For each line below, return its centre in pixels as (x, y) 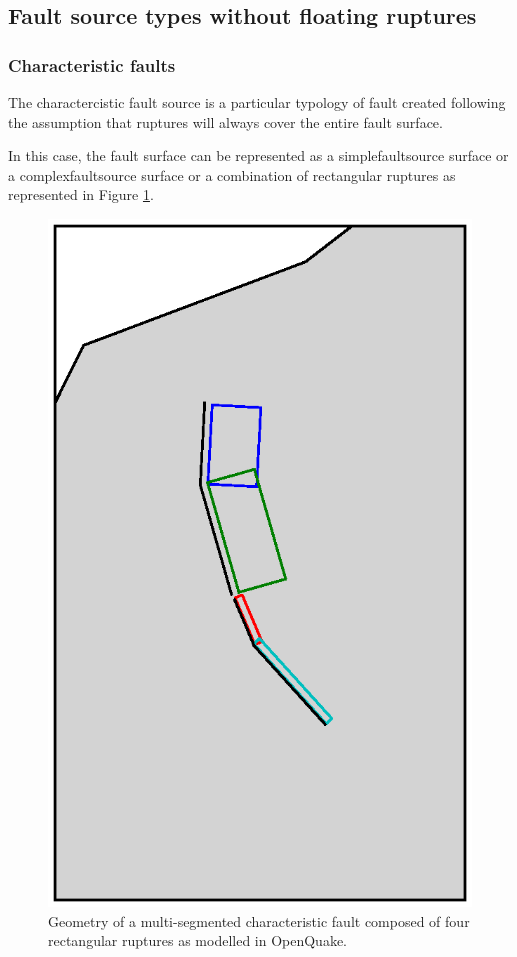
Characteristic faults (92, 64)
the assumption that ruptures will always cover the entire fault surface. (225, 121)
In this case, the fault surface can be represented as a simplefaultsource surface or (258, 155)
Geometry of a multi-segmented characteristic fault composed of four (259, 920)
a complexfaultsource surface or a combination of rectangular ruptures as (232, 174)
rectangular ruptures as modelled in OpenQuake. (198, 940)
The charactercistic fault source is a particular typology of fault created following (257, 102)
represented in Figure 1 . (81, 194)
